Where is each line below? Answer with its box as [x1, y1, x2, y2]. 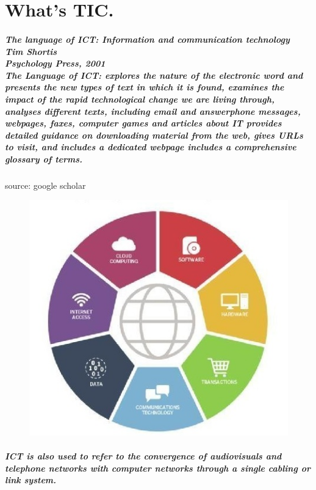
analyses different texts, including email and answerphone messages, [5, 104, 301, 117]
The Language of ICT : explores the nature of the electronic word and [5, 68, 303, 81]
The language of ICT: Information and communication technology [5, 32, 290, 45]
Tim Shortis [5, 45, 57, 57]
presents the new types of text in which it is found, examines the [5, 81, 284, 93]
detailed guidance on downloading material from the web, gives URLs [5, 128, 303, 141]
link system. [5, 474, 57, 486]
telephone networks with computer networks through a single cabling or [5, 461, 311, 474]
